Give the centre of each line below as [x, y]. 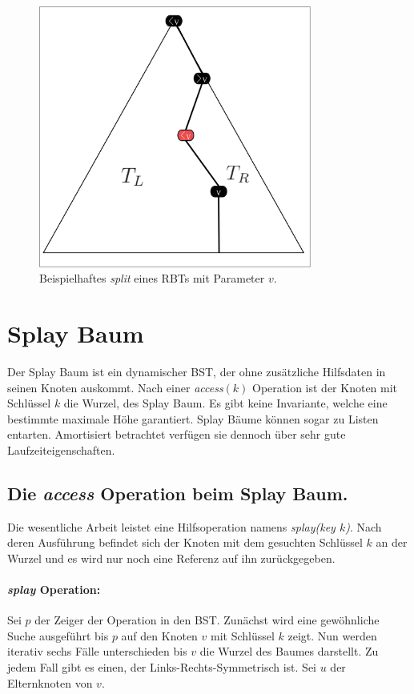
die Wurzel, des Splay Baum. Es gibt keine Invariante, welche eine [225, 403]
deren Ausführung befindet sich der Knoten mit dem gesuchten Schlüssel [185, 542]
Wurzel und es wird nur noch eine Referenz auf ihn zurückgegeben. [171, 558]
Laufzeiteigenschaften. [61, 449]
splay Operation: [54, 590]
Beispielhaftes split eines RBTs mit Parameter [152, 278]
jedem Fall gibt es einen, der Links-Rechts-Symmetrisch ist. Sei [162, 667]
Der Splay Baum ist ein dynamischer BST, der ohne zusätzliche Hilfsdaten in [197, 371]
